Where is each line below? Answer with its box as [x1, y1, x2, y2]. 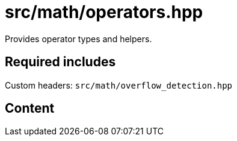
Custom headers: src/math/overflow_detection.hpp [5, 80, 233, 90]
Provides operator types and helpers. [5, 33, 152, 44]
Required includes [5, 54, 116, 70]
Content [5, 101, 55, 116]
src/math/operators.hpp [5, 2, 203, 22]
